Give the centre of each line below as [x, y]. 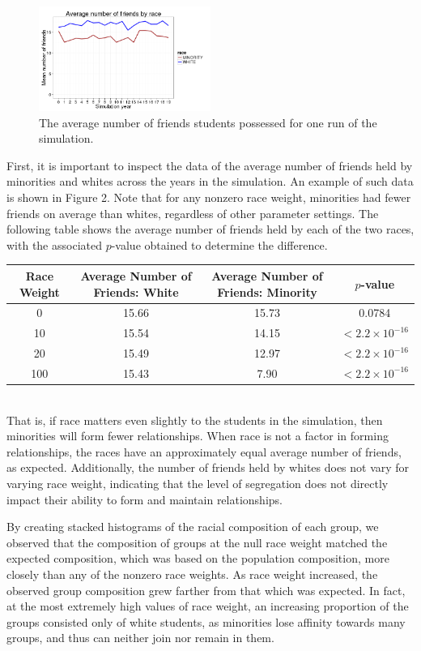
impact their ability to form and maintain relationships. [145, 499]
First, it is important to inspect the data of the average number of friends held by [210, 165]
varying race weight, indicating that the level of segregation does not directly [198, 483]
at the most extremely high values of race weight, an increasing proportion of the [208, 606]
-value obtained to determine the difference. [219, 244]
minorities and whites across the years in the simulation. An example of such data [210, 181]
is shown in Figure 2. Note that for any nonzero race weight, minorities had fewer [209, 197]
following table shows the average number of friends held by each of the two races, [210, 229]
